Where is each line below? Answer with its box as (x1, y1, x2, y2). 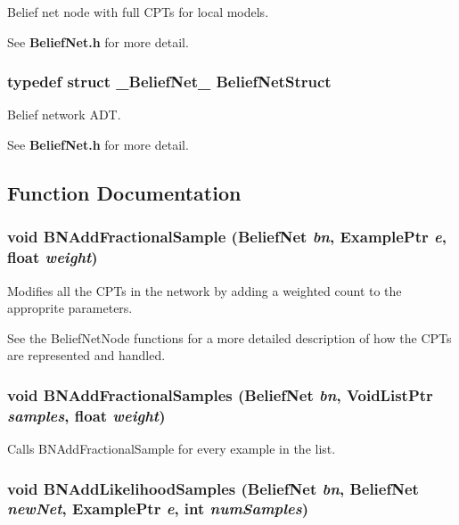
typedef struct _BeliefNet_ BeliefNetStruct (7, 70, 332, 93)
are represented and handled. (7, 346, 166, 365)
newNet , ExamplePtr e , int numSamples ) (7, 497, 309, 520)
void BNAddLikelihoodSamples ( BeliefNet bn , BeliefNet (7, 477, 419, 499)
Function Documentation (7, 178, 242, 206)
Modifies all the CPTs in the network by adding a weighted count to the (7, 281, 402, 299)
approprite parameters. (7, 299, 133, 317)
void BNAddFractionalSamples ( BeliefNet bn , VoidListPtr (7, 383, 433, 406)
